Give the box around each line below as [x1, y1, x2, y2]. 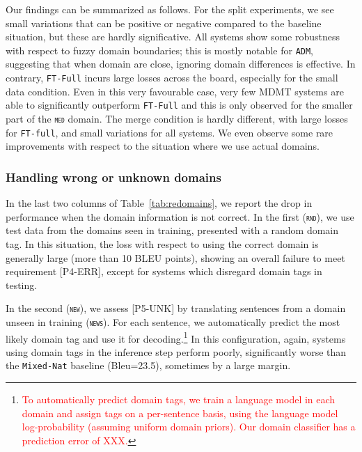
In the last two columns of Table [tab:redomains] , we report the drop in [6, 196, 313, 210]
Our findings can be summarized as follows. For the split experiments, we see [6, 2, 334, 16]
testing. [6, 277, 38, 292]
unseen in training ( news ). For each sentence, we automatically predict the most [6, 314, 340, 329]
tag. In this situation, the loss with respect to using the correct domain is [6, 236, 319, 251]
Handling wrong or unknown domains [6, 168, 221, 185]
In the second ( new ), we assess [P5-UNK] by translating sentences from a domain [6, 301, 346, 315]
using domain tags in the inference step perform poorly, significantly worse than [6, 344, 347, 359]
